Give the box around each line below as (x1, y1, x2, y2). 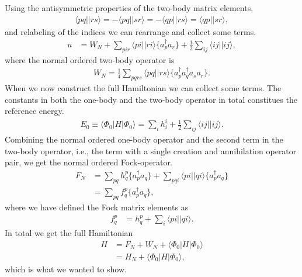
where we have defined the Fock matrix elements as (5, 201, 189, 213)
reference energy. (5, 105, 64, 117)
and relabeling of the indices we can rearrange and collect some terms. (5, 25, 256, 37)
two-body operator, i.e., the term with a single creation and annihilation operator (5, 144, 297, 157)
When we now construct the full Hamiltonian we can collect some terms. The (5, 82, 282, 94)
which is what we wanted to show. (5, 262, 127, 275)
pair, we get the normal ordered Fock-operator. (5, 156, 173, 168)
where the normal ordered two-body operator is (5, 53, 175, 65)
